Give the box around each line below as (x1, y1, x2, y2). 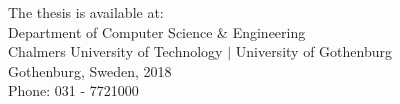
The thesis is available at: (8, 2, 164, 22)
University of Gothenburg (235, 41, 392, 62)
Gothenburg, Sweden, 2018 (8, 60, 172, 81)
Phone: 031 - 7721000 (8, 80, 139, 101)
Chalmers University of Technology (8, 41, 223, 62)
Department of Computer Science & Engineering (8, 21, 306, 42)
